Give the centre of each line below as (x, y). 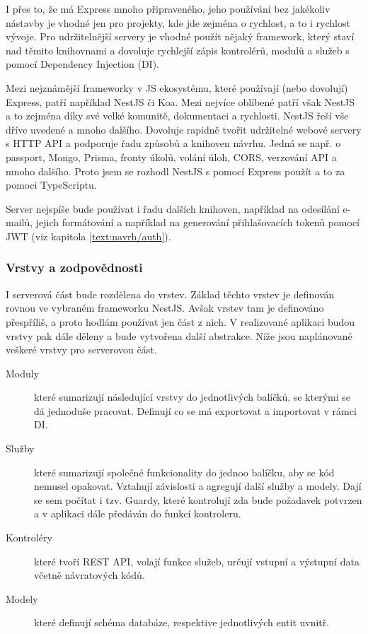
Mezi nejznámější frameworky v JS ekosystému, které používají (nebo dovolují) (177, 87)
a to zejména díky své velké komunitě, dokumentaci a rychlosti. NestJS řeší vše (177, 116)
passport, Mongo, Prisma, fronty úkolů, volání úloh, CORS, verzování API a (171, 157)
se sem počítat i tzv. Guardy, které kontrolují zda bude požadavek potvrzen (198, 499)
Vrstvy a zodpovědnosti (74, 268)
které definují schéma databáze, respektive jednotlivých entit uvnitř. (182, 622)
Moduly (23, 373)
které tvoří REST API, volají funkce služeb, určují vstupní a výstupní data (197, 561)
